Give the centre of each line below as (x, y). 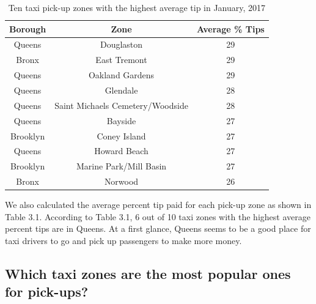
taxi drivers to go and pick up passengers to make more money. (123, 240)
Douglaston (121, 44)
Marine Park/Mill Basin (121, 166)
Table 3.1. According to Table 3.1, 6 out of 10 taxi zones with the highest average (158, 216)
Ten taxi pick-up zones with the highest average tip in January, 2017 (137, 7)
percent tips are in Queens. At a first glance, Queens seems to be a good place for (158, 228)
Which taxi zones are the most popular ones (148, 273)
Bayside (121, 120)
